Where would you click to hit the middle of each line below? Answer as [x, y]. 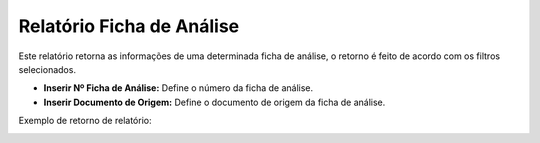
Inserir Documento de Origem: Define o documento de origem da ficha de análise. [214, 102]
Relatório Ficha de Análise [129, 26]
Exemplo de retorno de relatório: [85, 121]
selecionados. [47, 69]
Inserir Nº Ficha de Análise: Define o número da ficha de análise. [178, 88]
